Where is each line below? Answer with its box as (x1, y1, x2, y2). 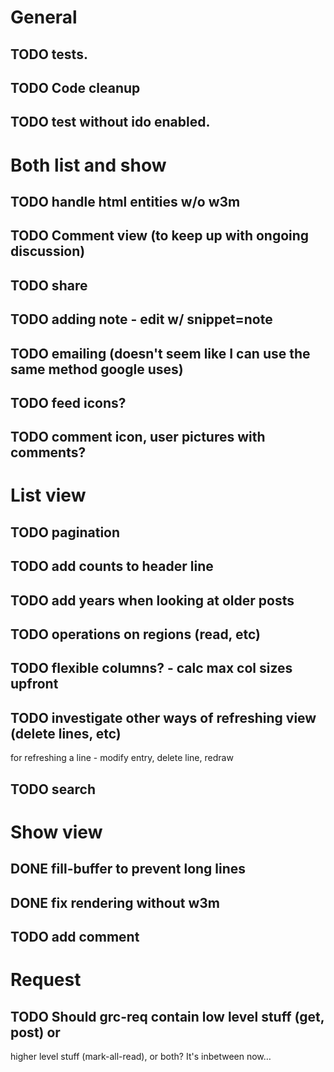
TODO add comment (10, 928, 140, 945)
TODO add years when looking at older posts (10, 592, 295, 609)
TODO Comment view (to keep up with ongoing (10, 227, 310, 245)
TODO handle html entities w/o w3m (10, 193, 241, 210)
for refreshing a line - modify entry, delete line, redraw (10, 752, 234, 764)
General (10, 6, 78, 29)
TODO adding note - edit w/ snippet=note (10, 311, 273, 328)
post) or (10, 1024, 61, 1041)
